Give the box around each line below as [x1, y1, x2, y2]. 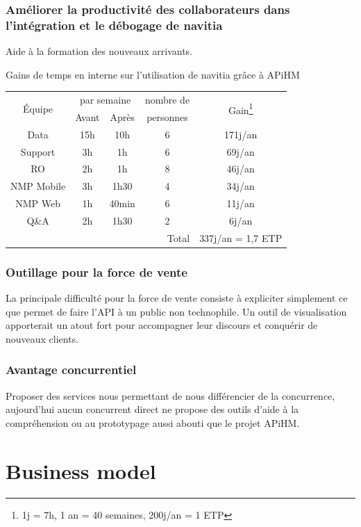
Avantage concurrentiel [6, 361, 137, 378]
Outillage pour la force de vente [6, 263, 187, 280]
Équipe [23, 101, 53, 115]
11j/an [226, 196, 255, 211]
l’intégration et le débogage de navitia [6, 16, 223, 33]
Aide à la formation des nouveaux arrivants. [6, 44, 193, 58]
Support [20, 144, 56, 159]
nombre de [144, 92, 190, 107]
